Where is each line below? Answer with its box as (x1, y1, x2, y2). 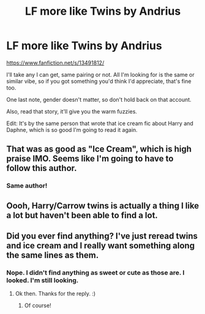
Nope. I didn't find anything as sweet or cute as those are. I (6, 268, 185, 277)
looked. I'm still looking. (6, 276, 79, 285)
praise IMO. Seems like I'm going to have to (6, 153, 174, 164)
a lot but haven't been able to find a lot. (6, 210, 158, 220)
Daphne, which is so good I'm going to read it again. (6, 126, 138, 133)
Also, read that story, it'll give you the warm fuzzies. (6, 107, 138, 115)
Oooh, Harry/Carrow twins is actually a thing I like (6, 201, 199, 211)
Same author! (6, 182, 48, 190)
